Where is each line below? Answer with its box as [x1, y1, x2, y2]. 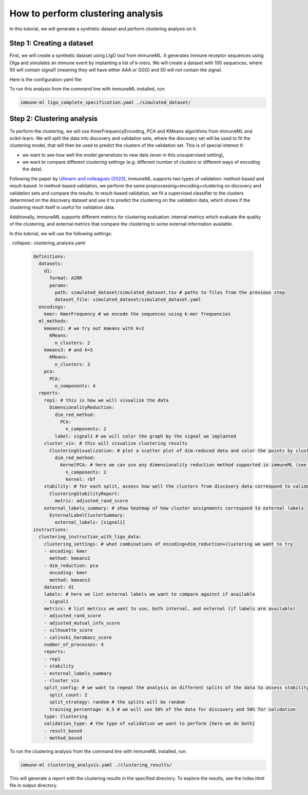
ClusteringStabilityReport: [49, 490, 120, 497]
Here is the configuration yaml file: [9, 76, 83, 82]
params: [49, 282, 69, 288]
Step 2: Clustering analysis [9, 115, 98, 123]
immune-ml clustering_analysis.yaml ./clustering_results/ [20, 762, 172, 768]
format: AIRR [49, 275, 82, 281]
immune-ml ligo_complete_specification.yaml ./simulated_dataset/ [20, 100, 191, 105]
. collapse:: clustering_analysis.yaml [9, 239, 86, 246]
